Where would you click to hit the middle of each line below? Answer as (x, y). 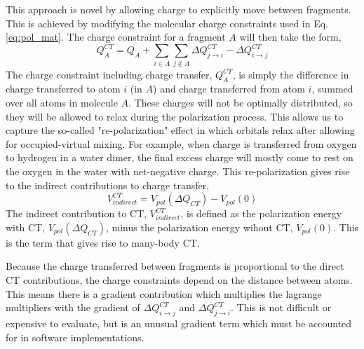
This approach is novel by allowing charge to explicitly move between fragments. (178, 9)
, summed (332, 89)
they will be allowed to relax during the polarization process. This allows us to (175, 116)
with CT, (25, 227)
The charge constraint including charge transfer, (109, 74)
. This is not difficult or (281, 307)
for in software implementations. (75, 337)
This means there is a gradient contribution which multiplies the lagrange (164, 293)
